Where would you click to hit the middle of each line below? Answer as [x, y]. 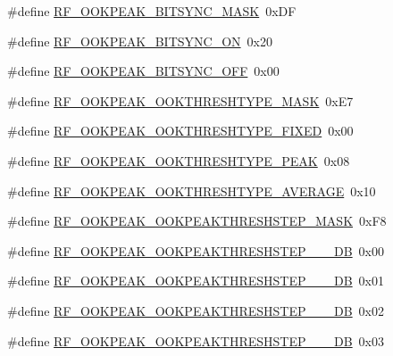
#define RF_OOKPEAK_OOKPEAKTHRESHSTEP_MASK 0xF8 [197, 221]
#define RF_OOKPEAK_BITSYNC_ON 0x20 [140, 41]
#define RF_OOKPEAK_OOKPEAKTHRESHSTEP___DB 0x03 [196, 340]
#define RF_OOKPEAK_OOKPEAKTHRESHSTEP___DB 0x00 [196, 250]
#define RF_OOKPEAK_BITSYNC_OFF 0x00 [143, 71]
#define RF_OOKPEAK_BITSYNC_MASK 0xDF [152, 11]
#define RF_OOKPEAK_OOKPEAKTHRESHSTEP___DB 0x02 [196, 310]
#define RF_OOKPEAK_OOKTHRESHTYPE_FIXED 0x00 [180, 131]
